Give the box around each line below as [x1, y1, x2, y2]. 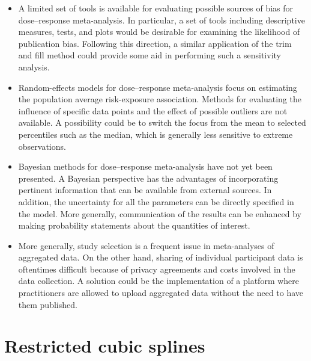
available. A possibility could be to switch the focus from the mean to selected [18, 116, 306, 129]
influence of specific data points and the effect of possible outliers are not [18, 104, 288, 117]
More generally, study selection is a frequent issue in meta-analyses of [18, 239, 274, 251]
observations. [18, 140, 66, 152]
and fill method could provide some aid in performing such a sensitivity [18, 49, 281, 61]
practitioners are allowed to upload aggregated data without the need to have [18, 286, 304, 299]
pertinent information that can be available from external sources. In [18, 184, 272, 196]
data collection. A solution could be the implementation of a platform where [18, 274, 300, 287]
